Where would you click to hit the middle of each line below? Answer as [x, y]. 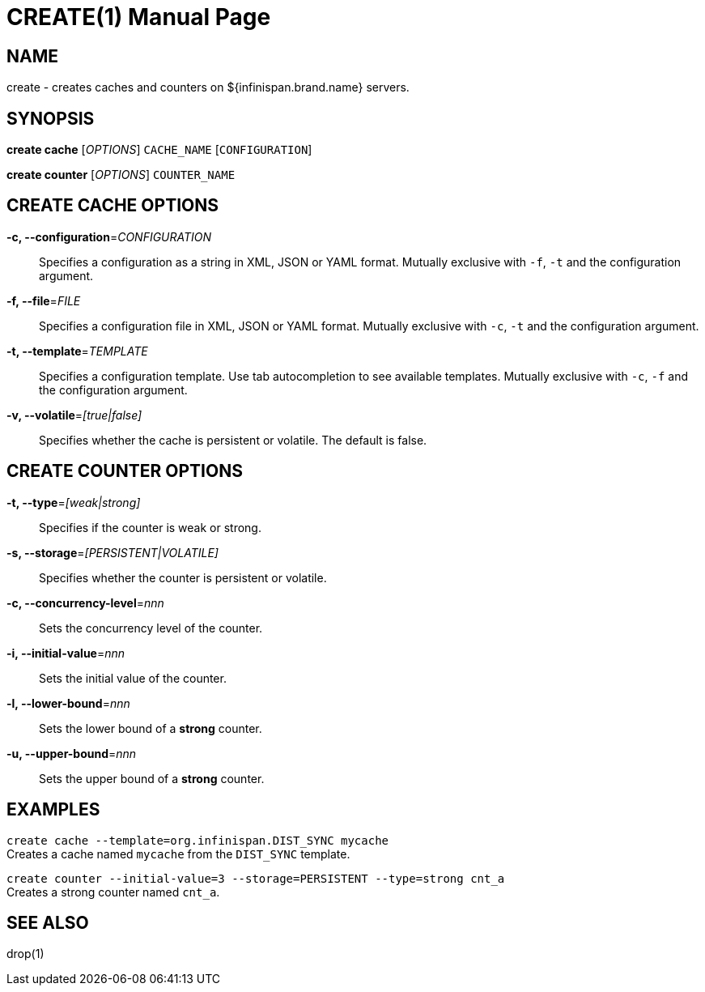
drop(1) [25, 954]
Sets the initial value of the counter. [133, 678]
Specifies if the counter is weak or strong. [150, 527]
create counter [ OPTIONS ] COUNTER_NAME [121, 175]
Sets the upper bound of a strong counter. [152, 778]
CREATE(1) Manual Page [139, 17]
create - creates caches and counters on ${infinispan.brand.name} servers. [208, 87]
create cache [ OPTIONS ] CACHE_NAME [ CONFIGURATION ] [159, 150]
